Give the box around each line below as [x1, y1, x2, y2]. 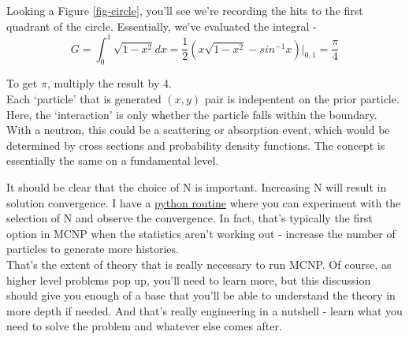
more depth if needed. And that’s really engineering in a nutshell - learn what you [6, 302, 403, 319]
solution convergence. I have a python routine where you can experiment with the [6, 194, 401, 210]
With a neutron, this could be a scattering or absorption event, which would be [6, 121, 390, 138]
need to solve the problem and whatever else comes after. [6, 318, 282, 334]
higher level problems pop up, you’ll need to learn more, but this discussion [6, 271, 371, 288]
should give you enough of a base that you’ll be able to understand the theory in [6, 287, 396, 304]
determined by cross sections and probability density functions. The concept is [6, 136, 385, 153]
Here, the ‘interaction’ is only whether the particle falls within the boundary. [6, 106, 377, 122]
